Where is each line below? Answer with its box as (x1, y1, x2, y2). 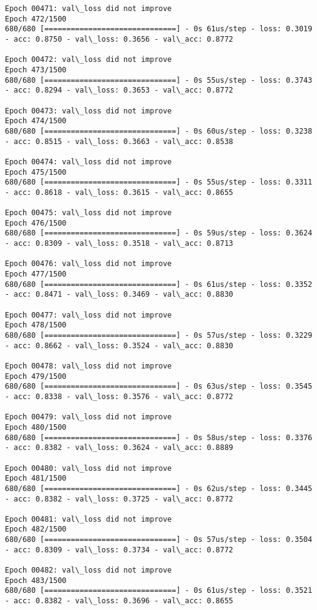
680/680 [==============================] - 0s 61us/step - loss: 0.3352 (5, 280, 313, 289)
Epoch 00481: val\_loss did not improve (5, 514, 172, 524)
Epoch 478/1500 (5, 321, 67, 330)
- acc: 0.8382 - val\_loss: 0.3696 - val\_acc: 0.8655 (5, 597, 234, 606)
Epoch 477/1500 (5, 270, 67, 279)
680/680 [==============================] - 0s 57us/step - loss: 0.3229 (5, 331, 313, 340)
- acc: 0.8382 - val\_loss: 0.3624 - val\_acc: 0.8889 (5, 443, 234, 452)
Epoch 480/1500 (5, 422, 67, 432)
